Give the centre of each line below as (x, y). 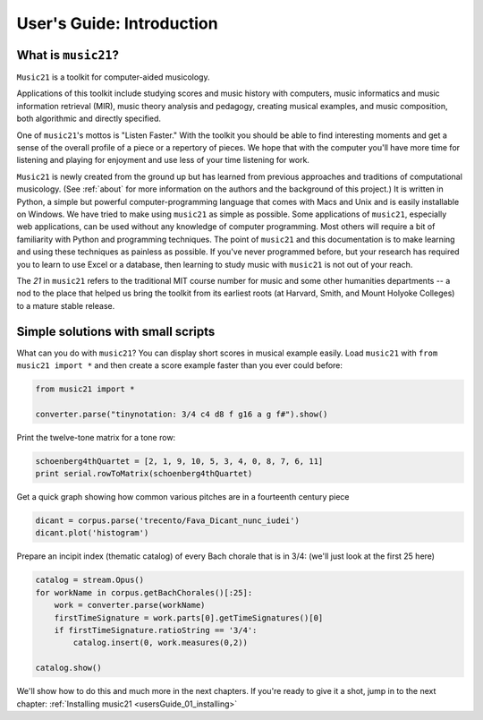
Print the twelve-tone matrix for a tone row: (96, 437)
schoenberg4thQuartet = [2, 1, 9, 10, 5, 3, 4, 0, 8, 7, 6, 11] (179, 461)
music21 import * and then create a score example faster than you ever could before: (180, 365)
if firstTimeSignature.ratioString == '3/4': (156, 630)
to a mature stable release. (66, 305)
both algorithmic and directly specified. (89, 119)
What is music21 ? (68, 55)
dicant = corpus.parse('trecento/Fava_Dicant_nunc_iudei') (167, 521)
